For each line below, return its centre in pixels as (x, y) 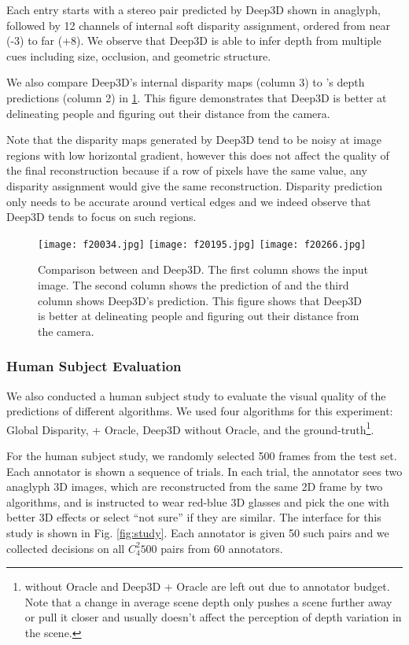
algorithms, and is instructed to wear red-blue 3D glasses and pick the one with (198, 501)
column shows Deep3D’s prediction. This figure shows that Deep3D (200, 300)
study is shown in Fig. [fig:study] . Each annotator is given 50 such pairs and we (198, 532)
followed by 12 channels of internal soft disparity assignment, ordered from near (198, 25)
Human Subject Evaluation (94, 366)
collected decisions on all (66, 548)
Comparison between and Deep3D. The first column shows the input (203, 269)
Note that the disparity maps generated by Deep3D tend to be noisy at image (194, 140)
